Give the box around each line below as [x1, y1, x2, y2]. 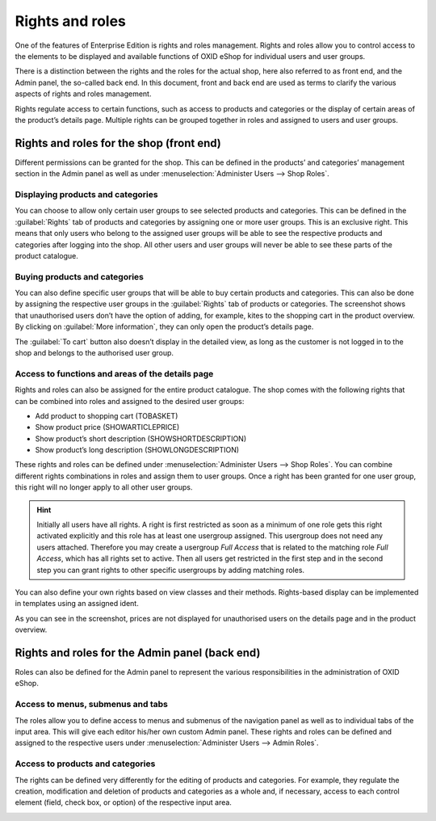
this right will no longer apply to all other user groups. [15, 482, 193, 492]
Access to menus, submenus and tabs [15, 699, 169, 710]
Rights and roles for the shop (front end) [15, 136, 222, 149]
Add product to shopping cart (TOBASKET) [35, 410, 178, 420]
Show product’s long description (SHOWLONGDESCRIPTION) [35, 445, 240, 455]
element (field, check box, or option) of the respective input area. [15, 798, 232, 807]
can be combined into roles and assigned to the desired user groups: [15, 396, 245, 406]
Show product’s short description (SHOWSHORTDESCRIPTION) [35, 433, 246, 444]
